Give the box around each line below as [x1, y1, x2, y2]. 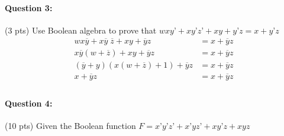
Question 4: [5, 97, 53, 109]
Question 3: [5, 1, 53, 14]
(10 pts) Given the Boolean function [5, 119, 136, 131]
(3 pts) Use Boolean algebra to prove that [5, 24, 157, 36]
